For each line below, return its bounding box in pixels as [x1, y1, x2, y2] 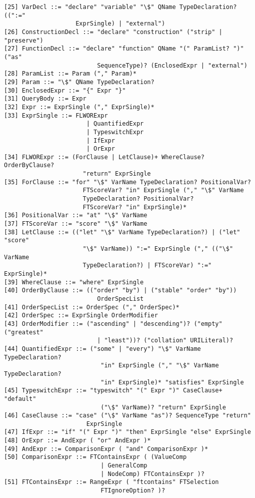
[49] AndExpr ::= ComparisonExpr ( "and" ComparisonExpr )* [4, 445, 208, 452]
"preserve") [4, 37, 43, 44]
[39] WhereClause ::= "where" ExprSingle [4, 278, 144, 286]
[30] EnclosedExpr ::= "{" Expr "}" [4, 87, 126, 94]
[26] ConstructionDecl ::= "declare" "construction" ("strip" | [4, 28, 222, 36]
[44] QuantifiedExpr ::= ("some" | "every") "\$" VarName [4, 345, 201, 352]
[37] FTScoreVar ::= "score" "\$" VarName [4, 220, 147, 228]
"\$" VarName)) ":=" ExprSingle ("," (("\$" [82, 245, 233, 253]
